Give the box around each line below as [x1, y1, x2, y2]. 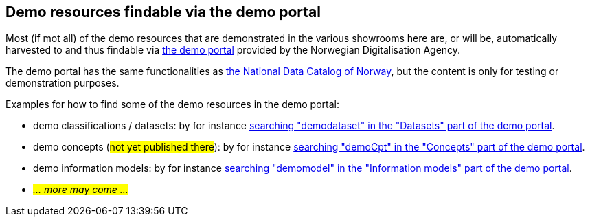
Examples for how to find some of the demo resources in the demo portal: [5, 98, 339, 111]
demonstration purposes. [5, 77, 120, 89]
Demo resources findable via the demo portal [5, 3, 321, 21]
